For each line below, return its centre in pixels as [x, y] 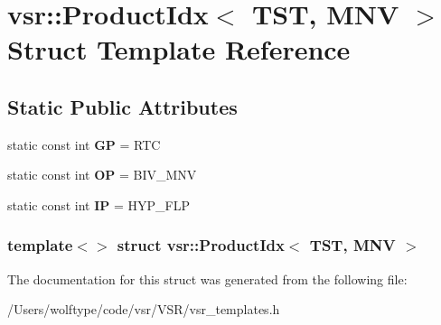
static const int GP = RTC [84, 144]
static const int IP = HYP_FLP [99, 204]
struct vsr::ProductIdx [201, 245]
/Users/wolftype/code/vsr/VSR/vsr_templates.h [144, 309]
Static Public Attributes [122, 106]
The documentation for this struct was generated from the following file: [207, 279]
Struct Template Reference [179, 49]
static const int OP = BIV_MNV [102, 175]
